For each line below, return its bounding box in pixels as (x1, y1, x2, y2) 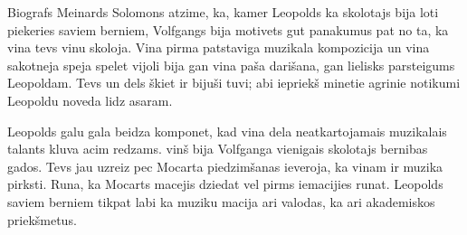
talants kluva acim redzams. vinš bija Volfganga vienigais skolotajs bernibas (7, 139, 428, 158)
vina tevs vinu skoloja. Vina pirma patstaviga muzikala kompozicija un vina (7, 38, 430, 57)
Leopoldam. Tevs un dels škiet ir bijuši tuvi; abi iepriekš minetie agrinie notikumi (7, 73, 461, 92)
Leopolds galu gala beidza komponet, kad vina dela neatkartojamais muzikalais (7, 121, 447, 140)
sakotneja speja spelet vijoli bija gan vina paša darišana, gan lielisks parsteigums (7, 55, 455, 74)
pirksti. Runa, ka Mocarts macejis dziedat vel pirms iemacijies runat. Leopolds (7, 174, 443, 193)
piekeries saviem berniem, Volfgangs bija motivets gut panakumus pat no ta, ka (7, 20, 449, 39)
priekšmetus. (7, 210, 77, 229)
